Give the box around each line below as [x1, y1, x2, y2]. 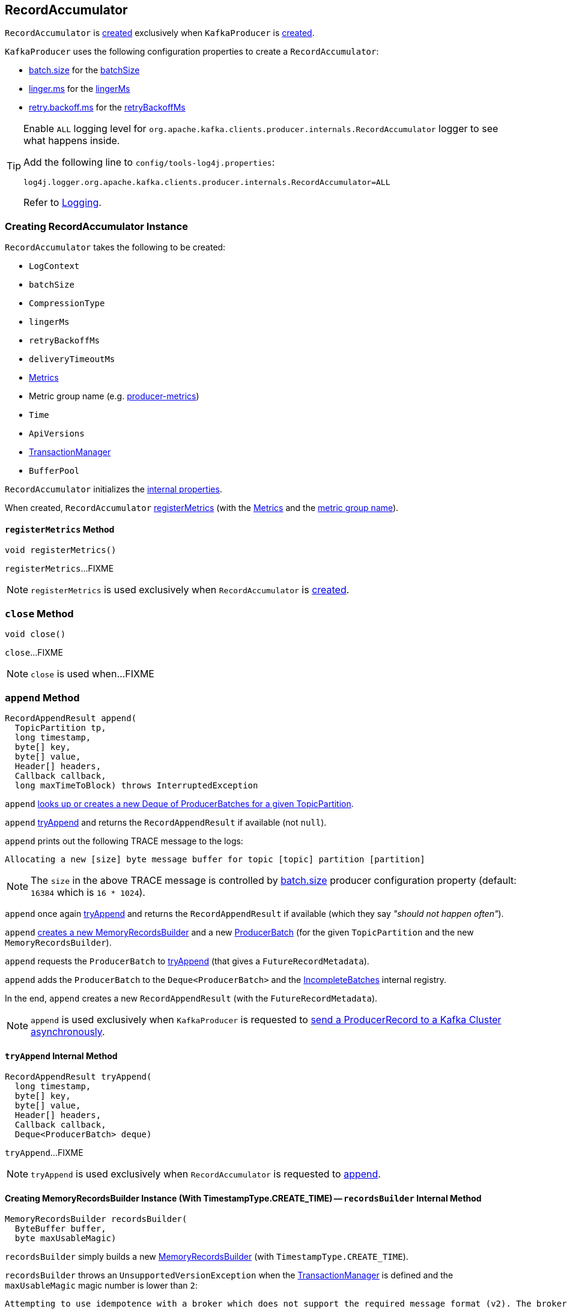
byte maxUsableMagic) [14, 1233, 117, 1244]
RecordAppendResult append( [5, 713, 137, 723]
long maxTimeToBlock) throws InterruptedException [14, 780, 258, 790]
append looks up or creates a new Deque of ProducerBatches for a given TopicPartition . [5, 798, 354, 809]
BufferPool [29, 466, 80, 476]
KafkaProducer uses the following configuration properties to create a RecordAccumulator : [5, 46, 379, 57]
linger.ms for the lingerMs [29, 83, 130, 94]
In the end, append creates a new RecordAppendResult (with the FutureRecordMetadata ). [5, 993, 378, 1003]
